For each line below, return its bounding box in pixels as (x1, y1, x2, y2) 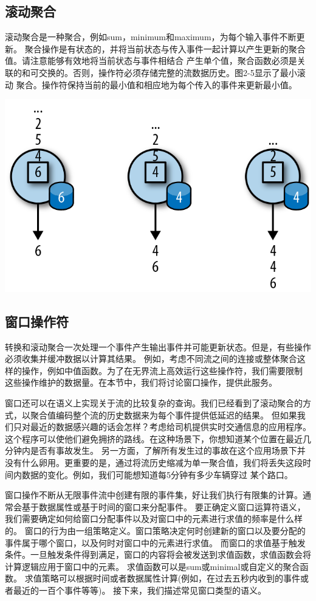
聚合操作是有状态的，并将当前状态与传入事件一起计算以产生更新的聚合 (24, 42, 306, 55)
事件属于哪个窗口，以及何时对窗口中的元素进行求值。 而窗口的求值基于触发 (5, 536, 306, 549)
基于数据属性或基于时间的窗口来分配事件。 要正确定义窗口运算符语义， (21, 500, 306, 513)
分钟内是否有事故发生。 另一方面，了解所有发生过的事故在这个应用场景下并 (5, 444, 306, 457)
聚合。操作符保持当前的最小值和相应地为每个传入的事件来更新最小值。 (16, 78, 297, 91)
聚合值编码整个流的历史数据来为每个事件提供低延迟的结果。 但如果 (30, 408, 297, 421)
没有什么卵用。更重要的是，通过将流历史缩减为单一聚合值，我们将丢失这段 (5, 456, 303, 468)
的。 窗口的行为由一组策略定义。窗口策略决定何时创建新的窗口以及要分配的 (5, 524, 306, 537)
